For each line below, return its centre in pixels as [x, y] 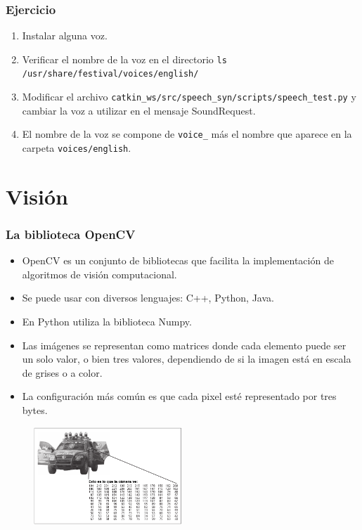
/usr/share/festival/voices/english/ [110, 74]
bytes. [35, 410]
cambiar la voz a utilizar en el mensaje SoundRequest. [139, 110]
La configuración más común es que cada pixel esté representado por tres [179, 396]
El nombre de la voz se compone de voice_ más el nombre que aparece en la [187, 134]
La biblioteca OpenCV [71, 234]
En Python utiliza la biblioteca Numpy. [107, 322]
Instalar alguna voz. [65, 35]
